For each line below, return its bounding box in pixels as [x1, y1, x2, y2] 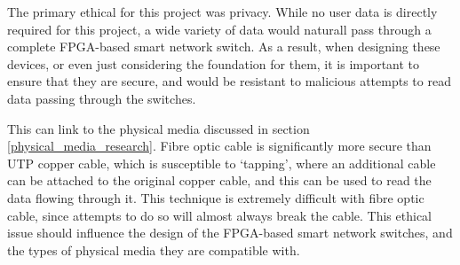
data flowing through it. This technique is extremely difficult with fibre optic [7, 188, 424, 207]
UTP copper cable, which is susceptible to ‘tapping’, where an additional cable [7, 153, 436, 172]
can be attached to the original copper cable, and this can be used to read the [7, 171, 432, 190]
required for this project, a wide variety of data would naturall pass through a [7, 19, 432, 38]
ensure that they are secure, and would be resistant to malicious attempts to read [7, 72, 451, 90]
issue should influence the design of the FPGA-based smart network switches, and [7, 223, 453, 242]
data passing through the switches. [7, 89, 196, 107]
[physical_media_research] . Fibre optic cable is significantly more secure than [7, 136, 432, 155]
